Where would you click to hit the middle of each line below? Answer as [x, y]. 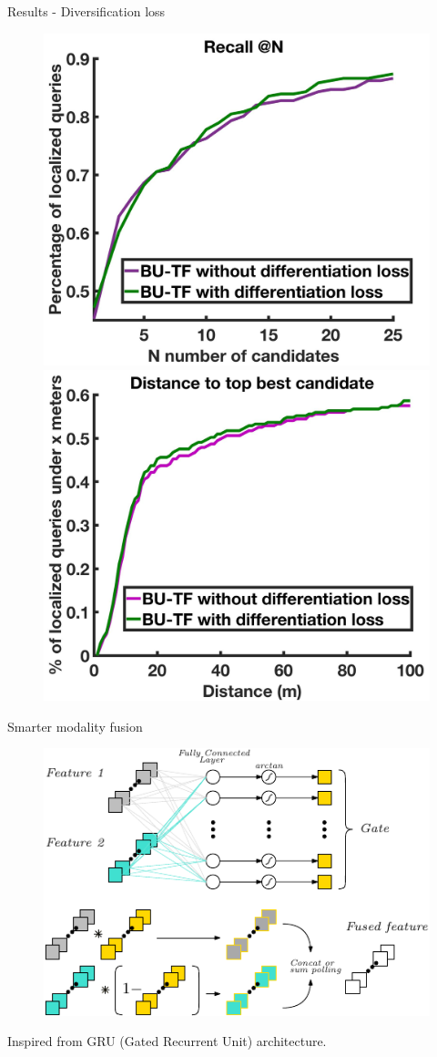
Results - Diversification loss [86, 11]
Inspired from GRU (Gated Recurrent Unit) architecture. [167, 1041]
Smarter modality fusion [75, 726]
